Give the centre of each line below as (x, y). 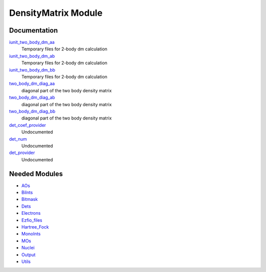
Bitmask (30, 199)
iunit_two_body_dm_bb (32, 70)
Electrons (31, 213)
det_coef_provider (28, 125)
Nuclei (28, 248)
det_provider (22, 153)
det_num (18, 139)
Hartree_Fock (35, 227)
